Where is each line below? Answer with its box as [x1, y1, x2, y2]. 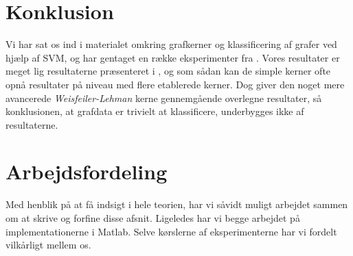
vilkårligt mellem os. [5, 238, 91, 252]
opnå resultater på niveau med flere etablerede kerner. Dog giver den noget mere [5, 77, 345, 91]
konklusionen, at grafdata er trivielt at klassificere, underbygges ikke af [5, 104, 304, 118]
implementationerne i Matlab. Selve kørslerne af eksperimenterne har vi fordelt [5, 224, 337, 238]
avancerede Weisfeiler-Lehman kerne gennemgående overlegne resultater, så [5, 90, 322, 105]
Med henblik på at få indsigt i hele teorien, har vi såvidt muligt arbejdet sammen [5, 197, 348, 212]
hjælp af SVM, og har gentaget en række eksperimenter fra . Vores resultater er [5, 50, 340, 64]
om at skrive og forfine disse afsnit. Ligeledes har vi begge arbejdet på [5, 211, 300, 225]
